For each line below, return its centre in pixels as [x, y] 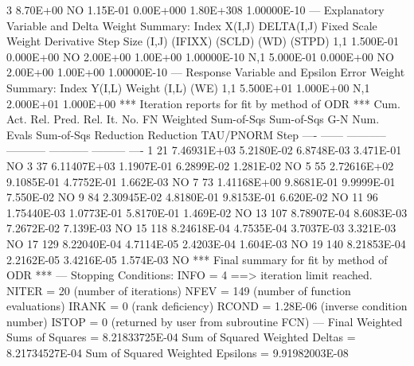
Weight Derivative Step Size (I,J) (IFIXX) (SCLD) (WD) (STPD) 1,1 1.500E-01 [203, 41]
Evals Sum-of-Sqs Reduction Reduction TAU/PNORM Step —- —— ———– [196, 134]
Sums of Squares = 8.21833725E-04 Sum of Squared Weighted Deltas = [181, 337]
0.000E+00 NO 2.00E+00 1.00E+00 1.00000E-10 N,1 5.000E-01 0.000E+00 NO [200, 56]
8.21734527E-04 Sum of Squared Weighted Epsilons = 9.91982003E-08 [178, 353]
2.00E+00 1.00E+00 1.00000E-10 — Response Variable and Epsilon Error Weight [206, 72]
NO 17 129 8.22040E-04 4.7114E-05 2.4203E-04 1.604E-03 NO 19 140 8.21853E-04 [206, 243]
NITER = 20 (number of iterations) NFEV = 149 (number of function [179, 290]
